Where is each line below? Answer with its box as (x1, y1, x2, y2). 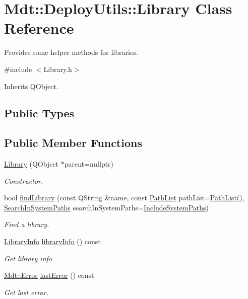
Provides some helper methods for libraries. (4, 47, 138, 57)
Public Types (4, 105, 75, 121)
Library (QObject (4, 159, 59, 169)
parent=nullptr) (64, 159, 114, 169)
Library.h (43, 63, 72, 74)
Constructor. (4, 175, 43, 186)
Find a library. (4, 219, 49, 230)
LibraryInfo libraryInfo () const (4, 236, 101, 247)
